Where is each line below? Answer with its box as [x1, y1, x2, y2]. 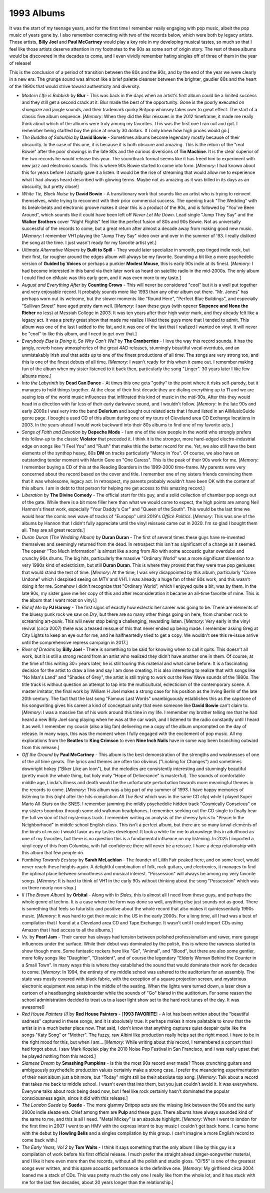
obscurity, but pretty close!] [21, 183, 79, 190]
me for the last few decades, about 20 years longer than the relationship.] [21, 1179, 173, 1185]
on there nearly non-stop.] [21, 885, 76, 891]
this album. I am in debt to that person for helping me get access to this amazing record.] [21, 485, 205, 491]
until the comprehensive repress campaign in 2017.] [21, 639, 128, 645]
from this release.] [21, 745, 59, 751]
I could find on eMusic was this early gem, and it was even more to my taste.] [21, 275, 181, 281]
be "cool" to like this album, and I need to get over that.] [21, 331, 137, 337]
